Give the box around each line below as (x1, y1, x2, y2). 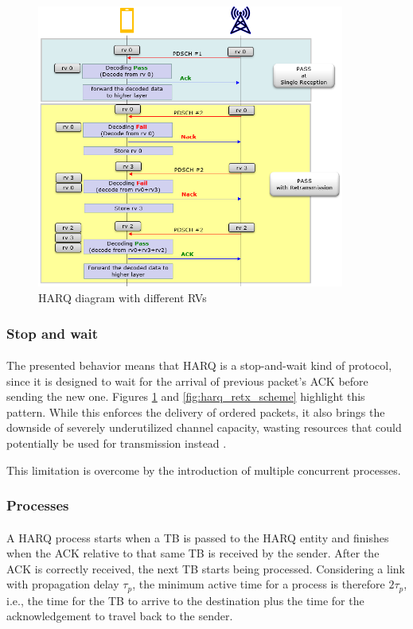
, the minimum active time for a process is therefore (132, 576, 385, 592)
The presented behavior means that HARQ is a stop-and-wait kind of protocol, (6, 357, 392, 374)
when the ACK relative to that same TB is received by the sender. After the (6, 545, 380, 561)
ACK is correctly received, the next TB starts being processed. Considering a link (6, 560, 405, 577)
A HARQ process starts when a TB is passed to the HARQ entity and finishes (6, 529, 389, 546)
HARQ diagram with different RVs (38, 289, 207, 306)
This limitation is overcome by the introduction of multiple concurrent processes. (6, 461, 401, 478)
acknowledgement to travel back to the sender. (6, 608, 233, 624)
